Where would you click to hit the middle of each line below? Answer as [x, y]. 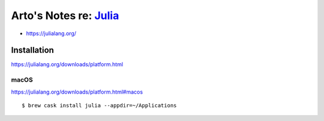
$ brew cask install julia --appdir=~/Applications [99, 105]
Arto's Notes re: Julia [65, 15]
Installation [32, 50]
